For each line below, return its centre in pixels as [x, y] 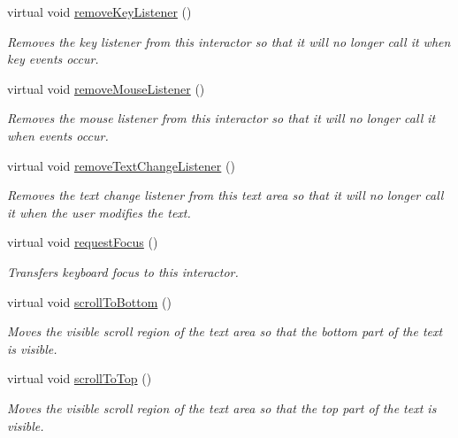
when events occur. [58, 135]
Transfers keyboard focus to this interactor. [123, 271]
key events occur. [53, 59]
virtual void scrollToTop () [80, 378]
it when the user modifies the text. [99, 212]
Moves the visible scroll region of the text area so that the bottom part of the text [225, 331]
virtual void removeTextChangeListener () [121, 165]
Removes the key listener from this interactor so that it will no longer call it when [229, 41]
